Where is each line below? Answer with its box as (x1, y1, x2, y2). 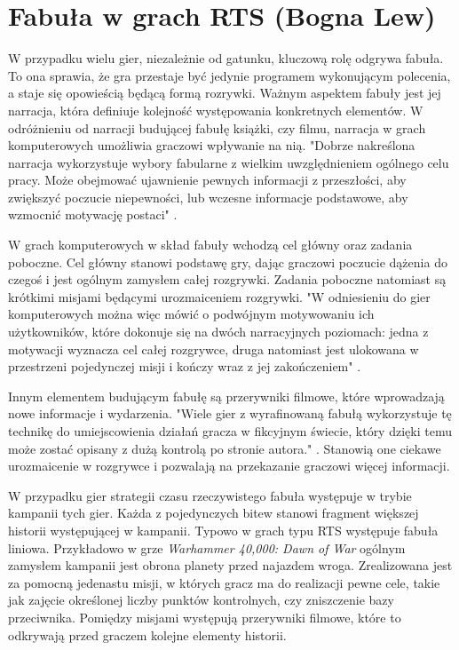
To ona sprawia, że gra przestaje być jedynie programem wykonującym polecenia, (8, 66, 451, 84)
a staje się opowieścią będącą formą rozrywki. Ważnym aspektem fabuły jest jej (8, 83, 441, 102)
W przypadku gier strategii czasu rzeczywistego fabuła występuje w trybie (8, 486, 412, 504)
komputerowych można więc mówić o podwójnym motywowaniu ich (8, 305, 375, 323)
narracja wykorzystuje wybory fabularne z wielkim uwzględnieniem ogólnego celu (8, 153, 449, 171)
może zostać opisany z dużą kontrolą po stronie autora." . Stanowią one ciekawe (8, 439, 441, 457)
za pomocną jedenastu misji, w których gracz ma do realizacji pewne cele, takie (8, 573, 440, 591)
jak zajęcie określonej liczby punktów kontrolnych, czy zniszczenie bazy (8, 591, 394, 609)
